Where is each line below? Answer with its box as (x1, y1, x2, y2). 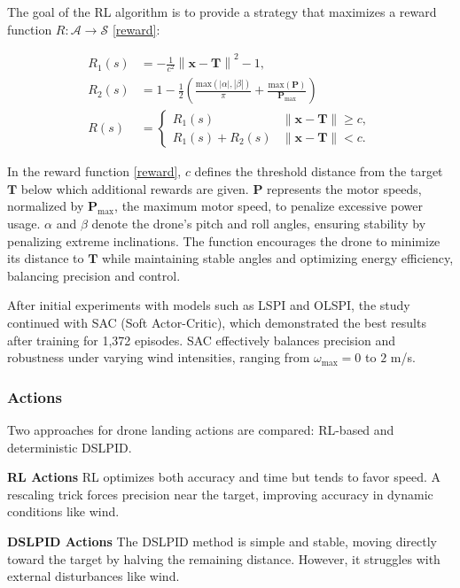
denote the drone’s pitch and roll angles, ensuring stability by (91, 214, 426, 233)
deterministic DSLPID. (7, 437, 132, 456)
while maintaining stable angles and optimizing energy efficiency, (102, 249, 454, 267)
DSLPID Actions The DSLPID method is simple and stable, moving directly (7, 532, 437, 550)
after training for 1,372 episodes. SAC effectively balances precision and (7, 330, 395, 349)
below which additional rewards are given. (20, 179, 249, 197)
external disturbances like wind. (7, 567, 180, 585)
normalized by (7, 197, 84, 215)
